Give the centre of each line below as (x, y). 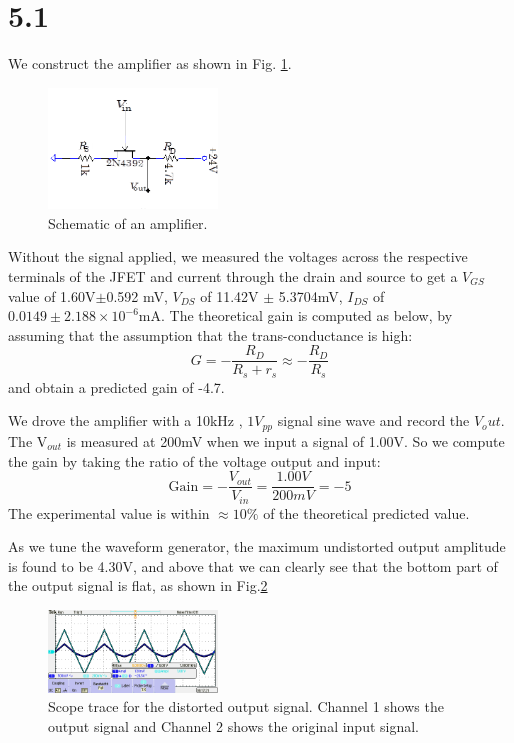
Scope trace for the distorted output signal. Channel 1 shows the (246, 706)
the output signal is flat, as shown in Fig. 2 (138, 585)
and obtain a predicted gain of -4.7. (116, 386)
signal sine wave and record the (373, 420)
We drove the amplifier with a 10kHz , (125, 420)
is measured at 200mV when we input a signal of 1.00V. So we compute (285, 440)
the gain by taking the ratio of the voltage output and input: (194, 460)
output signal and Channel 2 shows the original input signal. (234, 725)
